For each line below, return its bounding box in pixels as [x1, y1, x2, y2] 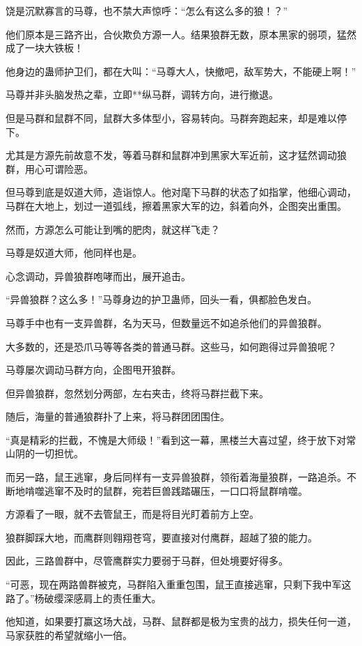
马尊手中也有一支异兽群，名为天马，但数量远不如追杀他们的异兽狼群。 [6, 315, 327, 330]
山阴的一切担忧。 [6, 446, 84, 461]
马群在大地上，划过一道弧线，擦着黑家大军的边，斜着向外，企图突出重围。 [6, 198, 347, 213]
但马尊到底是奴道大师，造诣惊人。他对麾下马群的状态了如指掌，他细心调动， [6, 185, 356, 199]
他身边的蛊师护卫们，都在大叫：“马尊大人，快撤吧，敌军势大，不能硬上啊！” [6, 63, 356, 78]
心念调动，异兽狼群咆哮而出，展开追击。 [6, 268, 191, 283]
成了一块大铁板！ [6, 40, 84, 55]
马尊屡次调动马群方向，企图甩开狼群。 [6, 362, 181, 377]
